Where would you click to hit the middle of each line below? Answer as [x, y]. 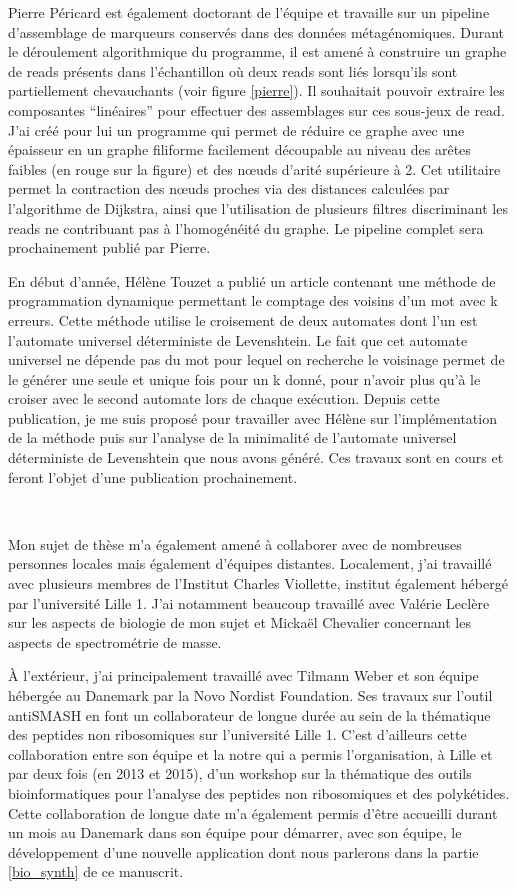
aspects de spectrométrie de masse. [115, 641]
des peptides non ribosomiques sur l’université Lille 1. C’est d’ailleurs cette [237, 734]
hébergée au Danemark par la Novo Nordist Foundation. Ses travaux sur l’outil [250, 695]
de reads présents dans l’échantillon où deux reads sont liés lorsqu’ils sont [233, 70]
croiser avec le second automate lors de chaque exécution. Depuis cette [224, 398]
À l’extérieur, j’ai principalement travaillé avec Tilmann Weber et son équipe [243, 675]
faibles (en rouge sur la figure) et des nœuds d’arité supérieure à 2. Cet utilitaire [254, 168]
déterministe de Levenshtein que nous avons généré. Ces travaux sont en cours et [256, 457]
